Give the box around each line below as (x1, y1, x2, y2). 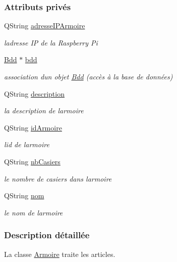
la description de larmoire (4, 105, 84, 116)
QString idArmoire (4, 122, 62, 133)
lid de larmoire (4, 139, 49, 150)
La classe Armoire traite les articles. (4, 248, 115, 259)
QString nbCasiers (4, 156, 61, 166)
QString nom (4, 190, 44, 201)
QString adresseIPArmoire (4, 20, 85, 31)
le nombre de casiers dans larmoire (4, 173, 112, 184)
